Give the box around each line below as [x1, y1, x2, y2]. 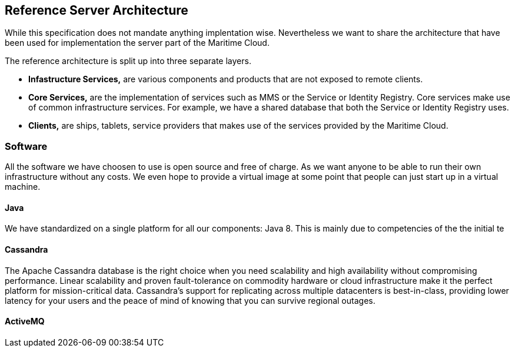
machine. [5, 182, 41, 192]
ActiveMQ [5, 316, 45, 327]
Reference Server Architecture [5, 3, 188, 18]
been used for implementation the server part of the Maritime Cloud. [5, 38, 270, 48]
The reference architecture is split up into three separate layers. [5, 56, 251, 66]
